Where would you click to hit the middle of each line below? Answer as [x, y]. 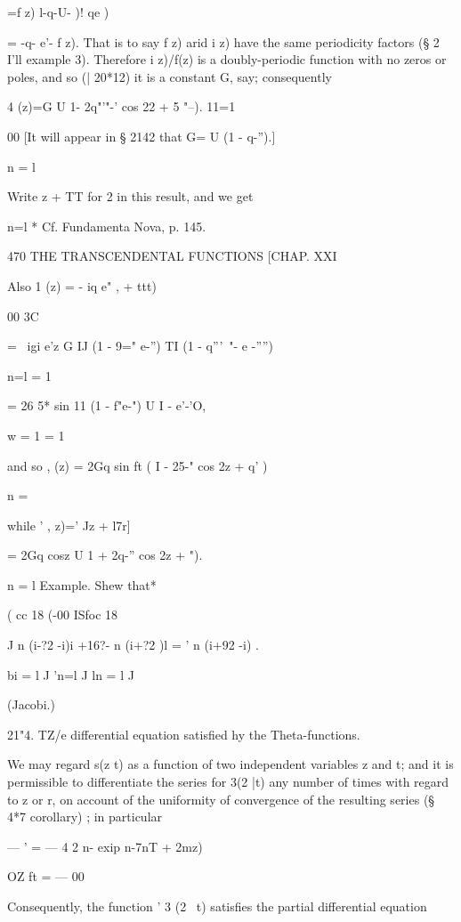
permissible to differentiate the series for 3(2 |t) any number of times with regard [228, 782]
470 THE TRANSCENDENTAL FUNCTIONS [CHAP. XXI [172, 256]
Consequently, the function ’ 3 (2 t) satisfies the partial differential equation [217, 906]
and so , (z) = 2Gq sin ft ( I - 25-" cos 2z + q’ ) [137, 465]
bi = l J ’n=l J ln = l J [71, 674]
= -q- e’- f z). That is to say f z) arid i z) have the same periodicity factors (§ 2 [223, 41]
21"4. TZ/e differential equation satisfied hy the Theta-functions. [184, 734]
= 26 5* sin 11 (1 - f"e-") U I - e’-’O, [107, 405]
